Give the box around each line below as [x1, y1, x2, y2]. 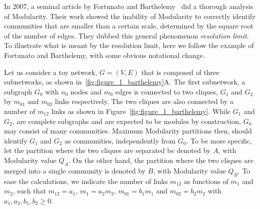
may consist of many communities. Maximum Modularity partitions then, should [4, 125, 252, 136]
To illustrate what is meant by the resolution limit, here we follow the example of [4, 40, 254, 50]
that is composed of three [141, 66, 219, 77]
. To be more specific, [186, 135, 252, 145]
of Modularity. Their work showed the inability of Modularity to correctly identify [4, 10, 256, 21]
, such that [13, 185, 46, 196]
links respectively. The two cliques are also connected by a [55, 96, 233, 106]
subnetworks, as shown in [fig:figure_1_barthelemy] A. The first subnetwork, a [4, 76, 245, 87]
